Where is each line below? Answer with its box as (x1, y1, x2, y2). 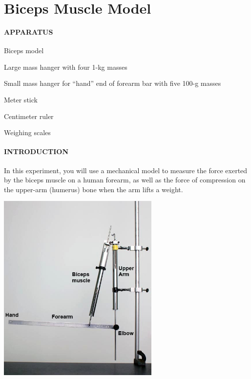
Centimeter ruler (4, 111, 54, 121)
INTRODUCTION (4, 146, 69, 157)
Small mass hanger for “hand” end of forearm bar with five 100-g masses (4, 78, 221, 88)
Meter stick (4, 94, 38, 104)
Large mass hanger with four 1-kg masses (4, 61, 127, 72)
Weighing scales (4, 127, 51, 138)
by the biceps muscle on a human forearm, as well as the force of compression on (4, 175, 246, 185)
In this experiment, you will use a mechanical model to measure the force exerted (4, 165, 248, 175)
